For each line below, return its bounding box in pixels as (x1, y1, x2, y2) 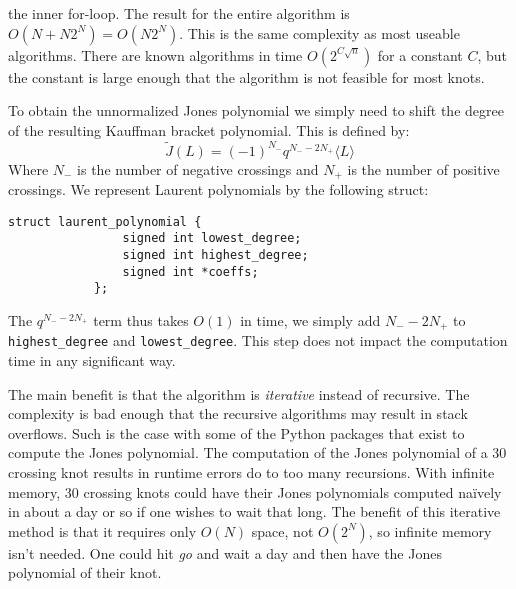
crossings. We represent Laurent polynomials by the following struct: (8, 179, 429, 200)
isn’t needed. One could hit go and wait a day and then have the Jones (8, 542, 442, 563)
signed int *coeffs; (122, 264, 259, 279)
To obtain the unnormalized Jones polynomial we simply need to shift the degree (8, 100, 504, 121)
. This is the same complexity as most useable (179, 22, 460, 43)
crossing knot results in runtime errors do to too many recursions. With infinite (8, 462, 495, 482)
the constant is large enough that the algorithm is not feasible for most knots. (8, 66, 485, 87)
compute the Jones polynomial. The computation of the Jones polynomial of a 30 (8, 442, 507, 463)
